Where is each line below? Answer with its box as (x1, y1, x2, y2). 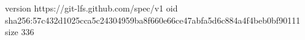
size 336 (5, 25, 34, 38)
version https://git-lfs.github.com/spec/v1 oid (5, 2, 178, 14)
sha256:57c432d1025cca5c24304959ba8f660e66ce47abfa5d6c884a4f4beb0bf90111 (5, 13, 301, 26)
